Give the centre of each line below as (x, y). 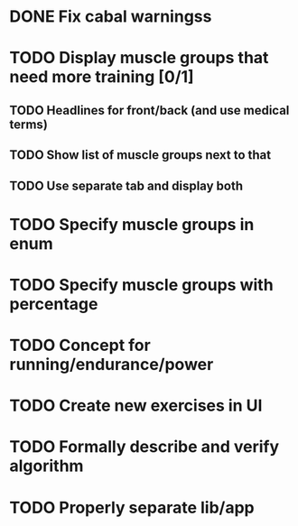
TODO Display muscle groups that (139, 58)
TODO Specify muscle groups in (132, 224)
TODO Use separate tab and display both (126, 185)
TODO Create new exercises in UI (136, 406)
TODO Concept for (80, 346)
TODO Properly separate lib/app (132, 508)
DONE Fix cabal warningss (111, 17)
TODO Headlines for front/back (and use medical (149, 110)
